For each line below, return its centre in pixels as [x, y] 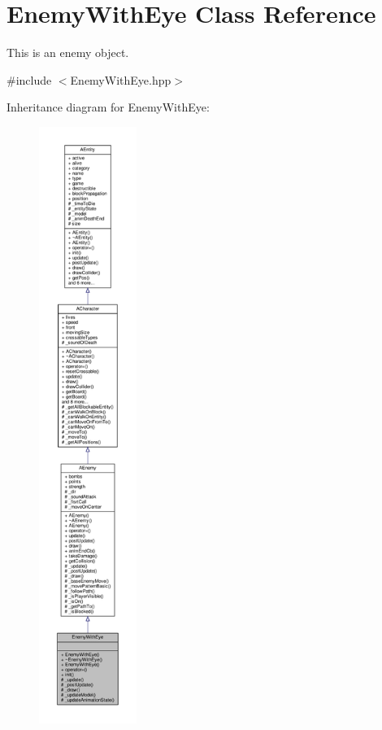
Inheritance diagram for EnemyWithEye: [108, 107]
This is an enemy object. [68, 52]
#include [29, 79]
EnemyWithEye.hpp [121, 79]
